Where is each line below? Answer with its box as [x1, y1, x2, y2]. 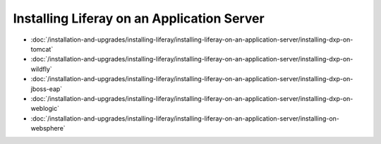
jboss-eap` [30, 85, 63, 93]
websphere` [30, 124, 66, 133]
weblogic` [30, 104, 60, 113]
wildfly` [30, 64, 52, 73]
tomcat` [30, 44, 54, 53]
